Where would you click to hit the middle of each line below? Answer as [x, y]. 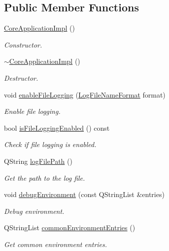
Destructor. [21, 77]
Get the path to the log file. [45, 177]
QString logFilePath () [38, 161]
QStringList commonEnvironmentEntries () [70, 227]
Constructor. [23, 44]
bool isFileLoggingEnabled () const [57, 127]
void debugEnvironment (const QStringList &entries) [84, 194]
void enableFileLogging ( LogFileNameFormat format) [85, 94]
